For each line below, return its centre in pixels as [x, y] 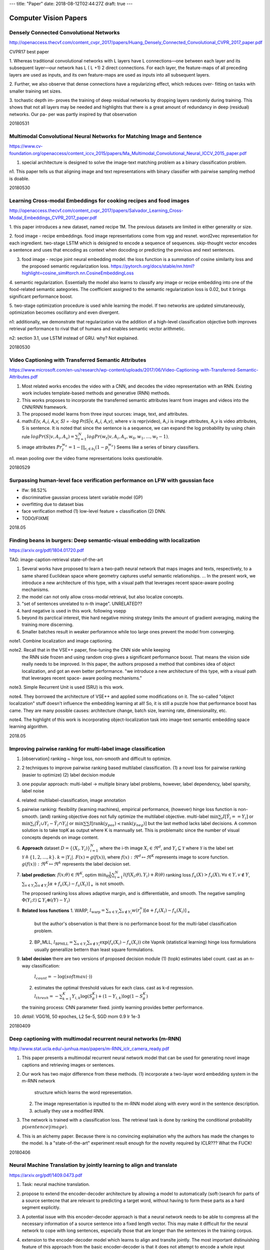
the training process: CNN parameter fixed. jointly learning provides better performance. [113, 1007]
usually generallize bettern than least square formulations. [94, 949]
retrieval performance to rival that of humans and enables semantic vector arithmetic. [97, 329]
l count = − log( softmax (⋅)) [63, 977]
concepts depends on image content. [60, 837]
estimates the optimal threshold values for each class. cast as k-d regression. [114, 988]
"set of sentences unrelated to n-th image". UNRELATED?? [82, 604]
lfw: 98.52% [34, 490]
